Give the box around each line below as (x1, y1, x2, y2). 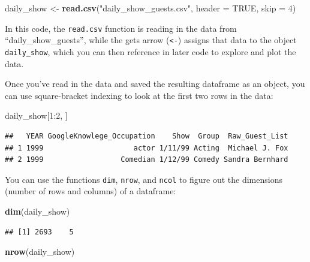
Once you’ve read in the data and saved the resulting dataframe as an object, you (5, 77, 305, 90)
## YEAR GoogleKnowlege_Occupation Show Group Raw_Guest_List (5, 131, 288, 140)
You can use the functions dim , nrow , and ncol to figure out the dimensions (5, 173, 282, 185)
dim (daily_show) (5, 204, 70, 217)
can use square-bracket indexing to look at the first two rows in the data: (5, 89, 273, 101)
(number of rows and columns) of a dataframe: (5, 185, 176, 197)
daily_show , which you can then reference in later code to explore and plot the (5, 45, 296, 58)
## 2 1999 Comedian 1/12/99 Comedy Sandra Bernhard (5, 155, 288, 164)
